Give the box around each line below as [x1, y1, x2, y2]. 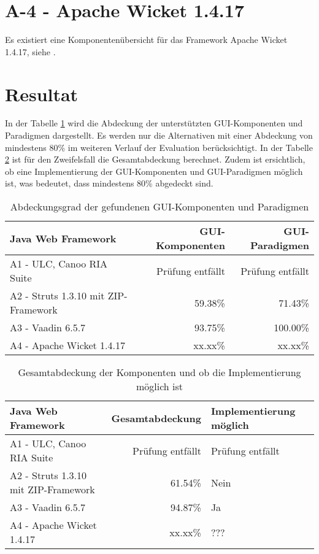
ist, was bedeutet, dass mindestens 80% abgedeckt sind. [5, 177, 213, 190]
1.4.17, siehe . [5, 45, 56, 58]
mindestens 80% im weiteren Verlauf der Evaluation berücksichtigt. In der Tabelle [5, 140, 313, 153]
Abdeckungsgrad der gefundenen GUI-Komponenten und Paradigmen [10, 199, 309, 214]
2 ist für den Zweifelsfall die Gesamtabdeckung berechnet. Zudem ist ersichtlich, [5, 153, 306, 166]
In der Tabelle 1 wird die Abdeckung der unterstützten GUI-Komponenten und [5, 117, 303, 129]
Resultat [5, 81, 79, 106]
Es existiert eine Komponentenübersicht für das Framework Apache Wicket [5, 33, 288, 46]
